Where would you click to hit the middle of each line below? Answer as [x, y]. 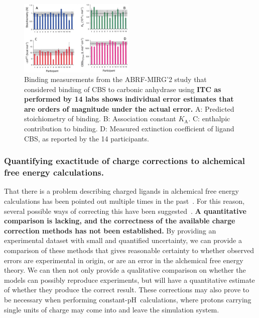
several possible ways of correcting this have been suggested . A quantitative [125, 211]
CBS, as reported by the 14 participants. [87, 138]
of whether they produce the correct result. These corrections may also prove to [127, 290]
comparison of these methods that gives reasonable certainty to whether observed [129, 250]
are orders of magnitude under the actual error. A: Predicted [129, 108]
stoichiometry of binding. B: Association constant [100, 118]
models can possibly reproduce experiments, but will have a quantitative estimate [129, 280]
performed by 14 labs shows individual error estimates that [129, 99]
